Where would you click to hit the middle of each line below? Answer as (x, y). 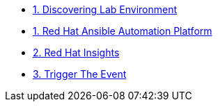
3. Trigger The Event (80, 74)
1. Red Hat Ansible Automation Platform (123, 31)
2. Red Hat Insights (76, 52)
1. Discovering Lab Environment (105, 9)
